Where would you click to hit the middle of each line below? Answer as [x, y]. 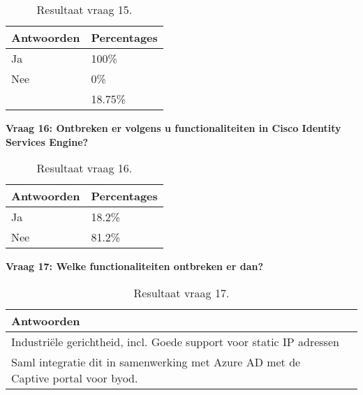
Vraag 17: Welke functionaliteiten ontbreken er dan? [135, 266]
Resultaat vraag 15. [84, 9]
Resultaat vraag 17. [181, 292]
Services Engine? [47, 141]
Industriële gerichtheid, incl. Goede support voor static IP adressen [175, 341]
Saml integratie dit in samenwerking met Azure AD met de [156, 362]
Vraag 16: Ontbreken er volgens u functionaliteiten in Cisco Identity [173, 128]
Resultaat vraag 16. [84, 168]
